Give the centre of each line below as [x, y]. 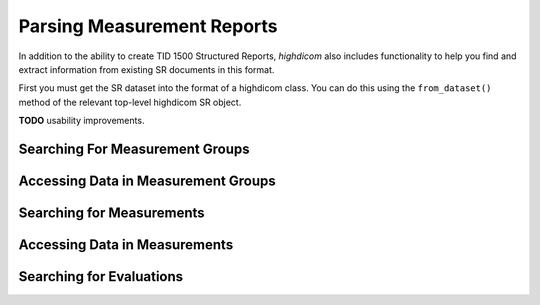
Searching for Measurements [111, 212]
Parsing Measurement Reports [148, 26]
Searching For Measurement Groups [134, 148]
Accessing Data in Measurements [126, 244]
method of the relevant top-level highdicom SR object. [130, 102]
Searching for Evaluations [101, 276]
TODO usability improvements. [81, 121]
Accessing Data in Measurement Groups [147, 180]
